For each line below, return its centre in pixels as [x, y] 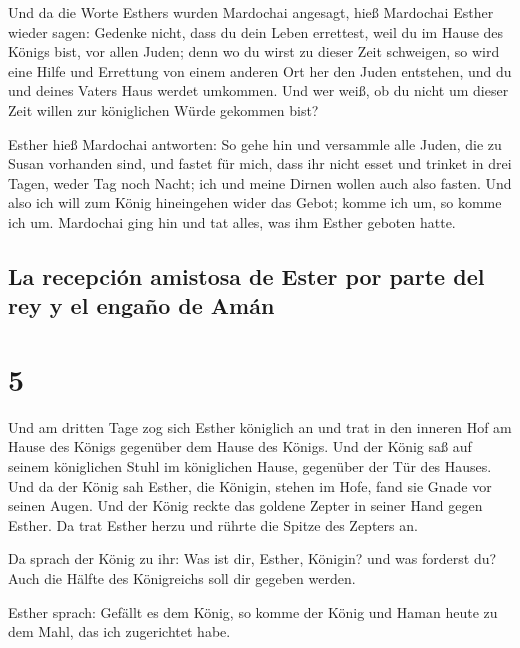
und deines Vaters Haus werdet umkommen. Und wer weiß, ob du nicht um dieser [258, 90]
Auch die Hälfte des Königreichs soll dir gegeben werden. [182, 577]
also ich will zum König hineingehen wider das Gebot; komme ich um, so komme [255, 202]
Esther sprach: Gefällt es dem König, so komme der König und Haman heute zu [253, 611]
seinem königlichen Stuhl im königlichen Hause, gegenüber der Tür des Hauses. [250, 466]
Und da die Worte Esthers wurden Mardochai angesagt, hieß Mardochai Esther [251, 12]
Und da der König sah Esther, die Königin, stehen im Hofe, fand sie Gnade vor [250, 485]
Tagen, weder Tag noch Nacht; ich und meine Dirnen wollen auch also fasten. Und [260, 182]
